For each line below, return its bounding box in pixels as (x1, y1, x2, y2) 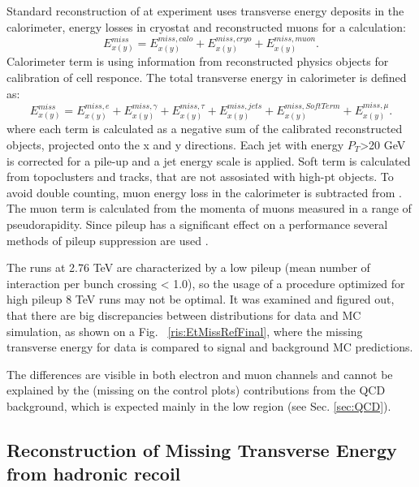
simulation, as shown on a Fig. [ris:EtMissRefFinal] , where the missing (6, 322, 363, 339)
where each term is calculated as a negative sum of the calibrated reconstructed (6, 120, 403, 137)
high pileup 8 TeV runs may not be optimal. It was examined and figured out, (6, 291, 395, 308)
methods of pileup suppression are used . (6, 231, 209, 248)
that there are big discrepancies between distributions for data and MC (6, 306, 361, 323)
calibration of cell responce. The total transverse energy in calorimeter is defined (6, 69, 407, 86)
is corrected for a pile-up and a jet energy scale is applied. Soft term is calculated (6, 152, 411, 169)
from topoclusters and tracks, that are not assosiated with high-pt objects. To (6, 168, 394, 185)
